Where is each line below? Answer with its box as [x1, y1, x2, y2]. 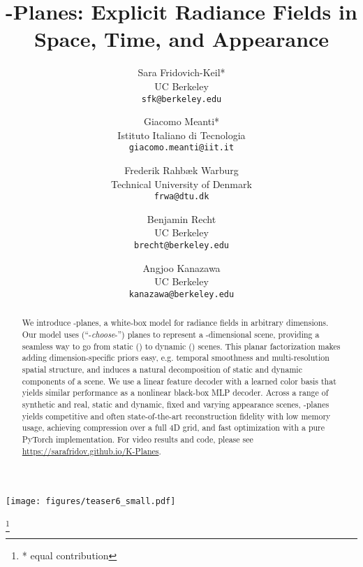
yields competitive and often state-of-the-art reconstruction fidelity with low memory [22, 410, 331, 422]
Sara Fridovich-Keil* [138, 65, 225, 80]
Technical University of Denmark [111, 176, 252, 191]
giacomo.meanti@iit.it [128, 143, 235, 153]
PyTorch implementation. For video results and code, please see [22, 433, 253, 445]
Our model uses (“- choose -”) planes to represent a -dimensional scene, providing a [22, 328, 320, 340]
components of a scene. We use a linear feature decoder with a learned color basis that [22, 375, 336, 387]
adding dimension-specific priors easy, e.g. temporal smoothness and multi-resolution [22, 352, 329, 364]
